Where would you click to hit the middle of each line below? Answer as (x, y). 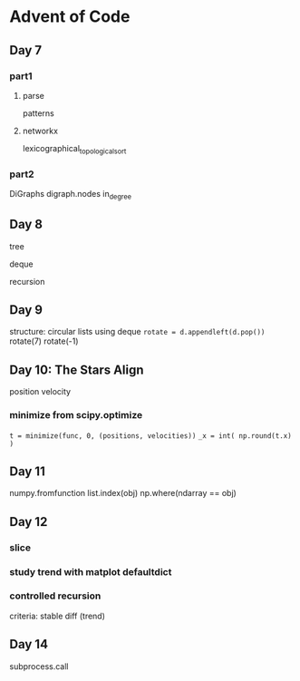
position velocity (40, 392)
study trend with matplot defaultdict (91, 571)
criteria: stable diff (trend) (58, 616)
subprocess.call (39, 666)
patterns (38, 113)
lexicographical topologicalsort (74, 149)
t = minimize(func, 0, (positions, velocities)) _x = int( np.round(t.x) (150, 436)
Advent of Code (70, 17)
